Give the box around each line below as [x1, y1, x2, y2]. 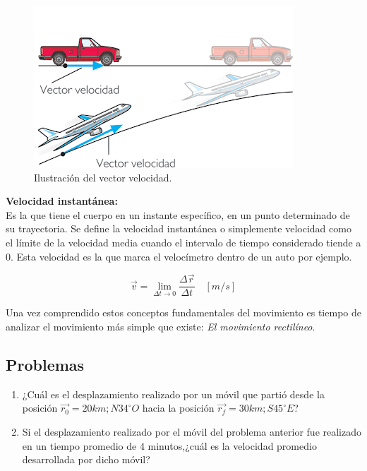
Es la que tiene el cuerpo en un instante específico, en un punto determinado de [6, 207, 350, 222]
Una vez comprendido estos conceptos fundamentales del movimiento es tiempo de [6, 305, 361, 320]
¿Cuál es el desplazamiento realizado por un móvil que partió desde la [22, 386, 325, 401]
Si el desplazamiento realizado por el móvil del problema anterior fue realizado [22, 424, 361, 439]
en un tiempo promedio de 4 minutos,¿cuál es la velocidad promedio [22, 438, 317, 453]
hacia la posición [142, 400, 215, 415]
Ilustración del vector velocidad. [34, 169, 172, 184]
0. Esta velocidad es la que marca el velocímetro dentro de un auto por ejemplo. [6, 249, 352, 263]
